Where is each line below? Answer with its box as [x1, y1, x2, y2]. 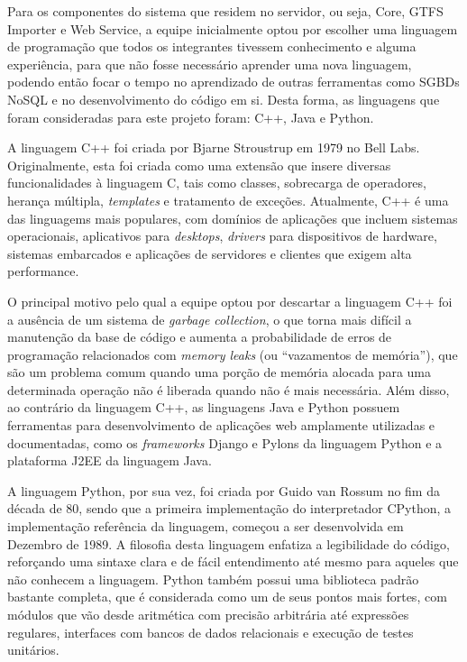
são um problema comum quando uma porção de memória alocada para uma [7, 363, 431, 382]
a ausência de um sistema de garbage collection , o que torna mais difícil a [7, 309, 412, 328]
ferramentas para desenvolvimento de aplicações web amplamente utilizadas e [7, 416, 435, 435]
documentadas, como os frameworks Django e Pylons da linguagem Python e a [7, 433, 443, 452]
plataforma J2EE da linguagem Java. [7, 451, 212, 470]
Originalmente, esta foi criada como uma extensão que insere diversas [7, 155, 391, 174]
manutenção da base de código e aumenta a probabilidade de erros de [7, 327, 392, 346]
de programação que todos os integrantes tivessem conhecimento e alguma [7, 37, 417, 56]
